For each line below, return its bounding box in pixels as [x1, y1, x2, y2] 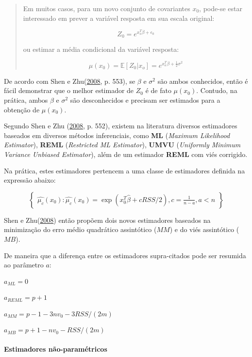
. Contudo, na [196, 85, 237, 95]
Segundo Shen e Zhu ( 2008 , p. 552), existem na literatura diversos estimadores [4, 121, 237, 131]
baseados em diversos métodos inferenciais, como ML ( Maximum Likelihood [4, 130, 230, 140]
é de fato [145, 85, 171, 95]
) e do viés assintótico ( [169, 224, 239, 234]
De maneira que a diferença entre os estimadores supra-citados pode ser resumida [4, 250, 246, 260]
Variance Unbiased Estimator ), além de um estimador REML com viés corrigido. [4, 149, 248, 159]
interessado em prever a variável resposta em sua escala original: [23, 13, 215, 23]
